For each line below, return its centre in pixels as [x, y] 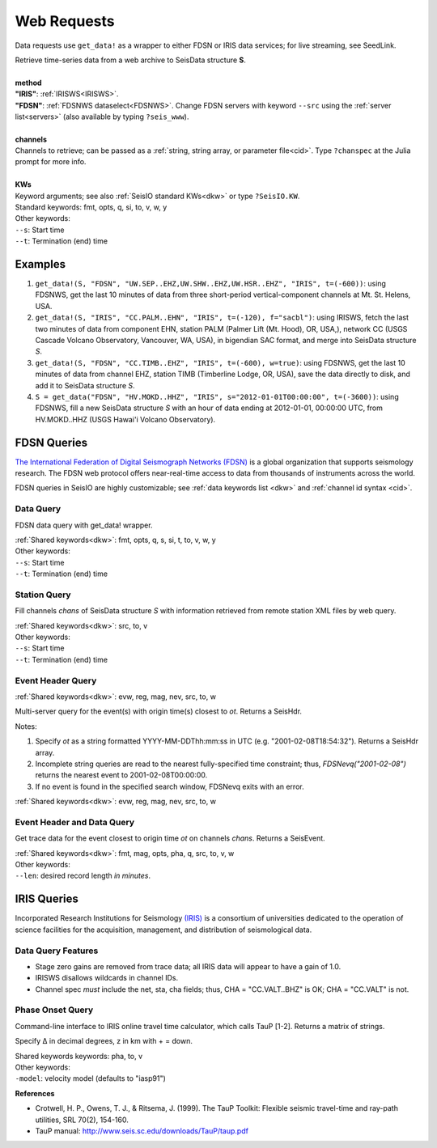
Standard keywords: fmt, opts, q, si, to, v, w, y [91, 207]
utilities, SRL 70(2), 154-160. [82, 1120]
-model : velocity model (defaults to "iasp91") [90, 1078]
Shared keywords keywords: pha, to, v [79, 1056]
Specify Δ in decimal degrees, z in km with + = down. [104, 1041]
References [35, 1093]
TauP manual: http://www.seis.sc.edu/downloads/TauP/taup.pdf [142, 1131]
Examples [40, 264]
